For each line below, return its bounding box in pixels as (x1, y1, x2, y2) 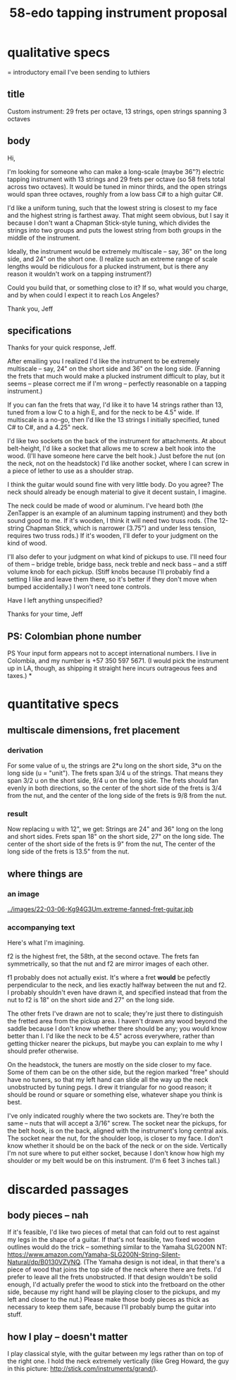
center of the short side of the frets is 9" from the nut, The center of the (7, 840, 216, 849)
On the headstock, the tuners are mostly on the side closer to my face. (7, 1061, 212, 1069)
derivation (7, 745, 44, 755)
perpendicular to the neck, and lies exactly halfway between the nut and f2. (7, 981, 227, 990)
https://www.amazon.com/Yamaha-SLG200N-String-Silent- (7, 1250, 181, 1259)
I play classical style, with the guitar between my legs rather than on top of (7, 1350, 224, 1358)
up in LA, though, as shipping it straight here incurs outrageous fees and (7, 664, 218, 672)
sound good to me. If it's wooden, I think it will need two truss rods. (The (7, 517, 218, 525)
